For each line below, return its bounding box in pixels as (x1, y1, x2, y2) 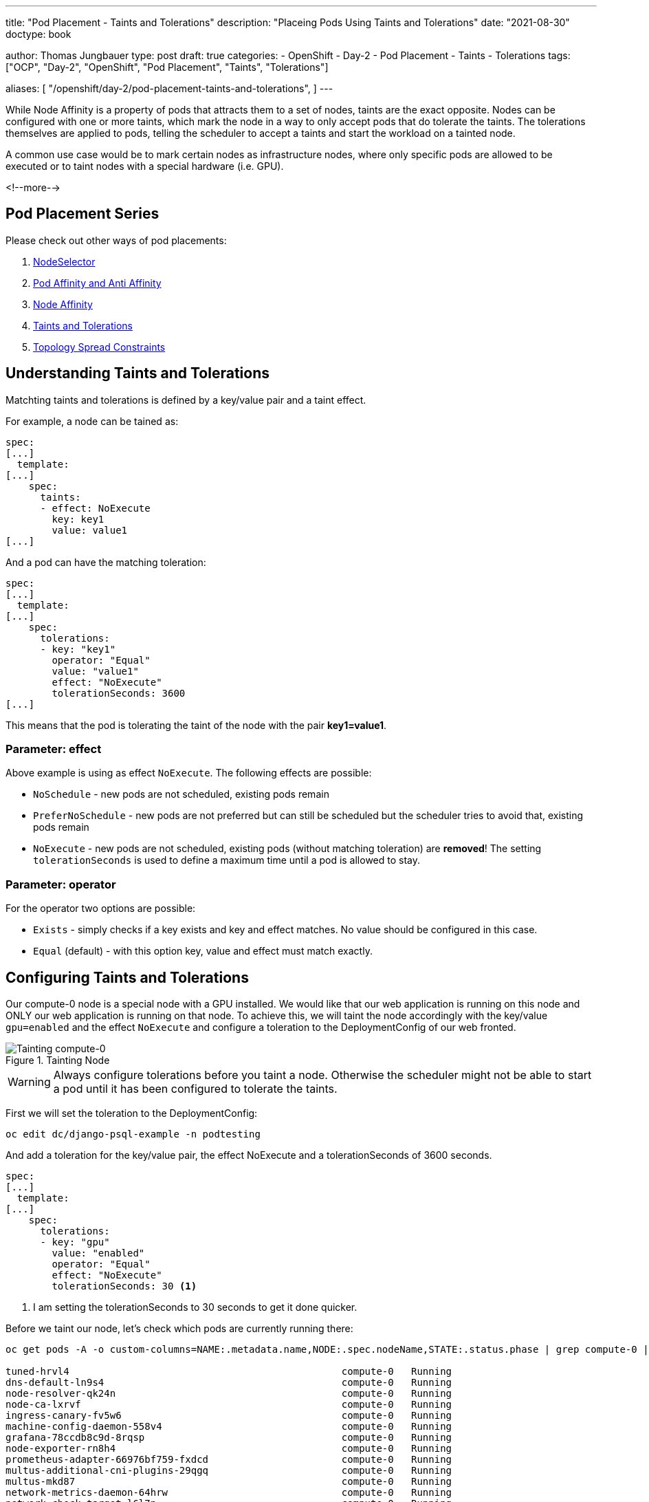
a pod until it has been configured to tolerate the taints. (53, 1082, 338, 1096)
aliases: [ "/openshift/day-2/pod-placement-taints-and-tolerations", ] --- (5, 83, 333, 94)
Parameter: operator (5, 877, 116, 891)
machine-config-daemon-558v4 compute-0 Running (5, 1421, 452, 1433)
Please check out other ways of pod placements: (5, 234, 227, 246)
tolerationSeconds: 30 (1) (52, 1281, 197, 1292)
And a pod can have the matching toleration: (5, 556, 206, 568)
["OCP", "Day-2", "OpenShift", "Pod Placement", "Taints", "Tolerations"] (5, 61, 329, 73)
